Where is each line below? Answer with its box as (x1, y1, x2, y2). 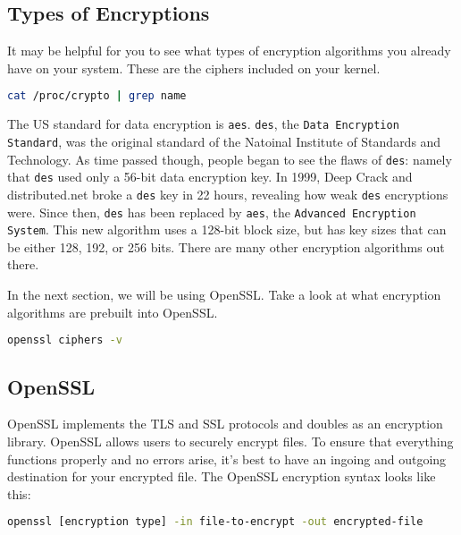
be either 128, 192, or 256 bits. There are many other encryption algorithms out (7, 237, 445, 256)
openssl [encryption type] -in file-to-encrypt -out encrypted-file (7, 515, 423, 529)
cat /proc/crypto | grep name (7, 89, 187, 103)
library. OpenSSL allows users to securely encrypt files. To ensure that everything (7, 431, 454, 450)
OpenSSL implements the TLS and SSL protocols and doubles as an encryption (7, 414, 443, 433)
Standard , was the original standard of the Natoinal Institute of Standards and (7, 132, 441, 150)
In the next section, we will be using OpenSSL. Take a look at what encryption (7, 285, 441, 304)
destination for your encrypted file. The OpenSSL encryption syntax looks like (7, 467, 436, 486)
